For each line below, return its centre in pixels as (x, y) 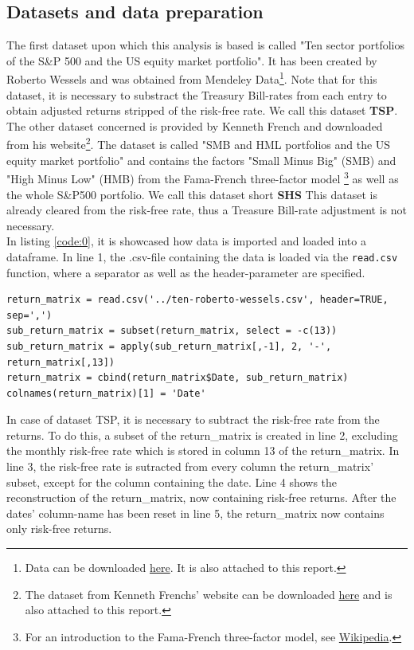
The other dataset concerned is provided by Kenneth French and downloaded (195, 125)
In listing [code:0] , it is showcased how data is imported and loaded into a (186, 241)
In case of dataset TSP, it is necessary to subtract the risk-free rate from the (193, 419)
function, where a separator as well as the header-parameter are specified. (186, 272)
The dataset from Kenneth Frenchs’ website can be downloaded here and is (209, 594)
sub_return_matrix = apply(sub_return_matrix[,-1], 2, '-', (169, 346)
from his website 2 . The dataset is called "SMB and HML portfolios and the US (199, 143)
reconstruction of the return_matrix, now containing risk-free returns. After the (201, 497)
